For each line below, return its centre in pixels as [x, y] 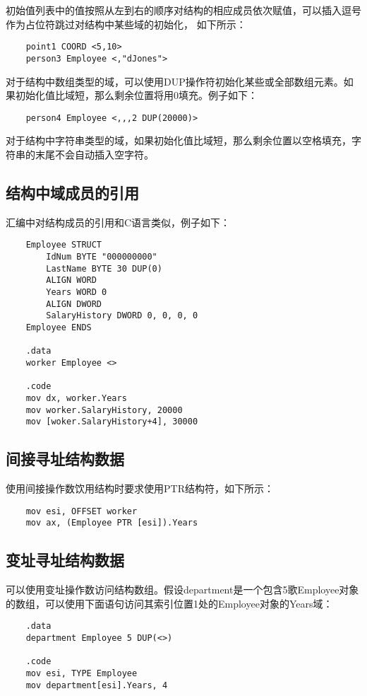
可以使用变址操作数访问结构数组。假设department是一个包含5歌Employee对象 [182, 590]
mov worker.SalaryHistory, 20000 [104, 410]
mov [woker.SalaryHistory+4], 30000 [112, 422]
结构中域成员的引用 [72, 192]
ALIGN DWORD [74, 304]
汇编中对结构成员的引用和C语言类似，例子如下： [118, 222]
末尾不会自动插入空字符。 [94, 154]
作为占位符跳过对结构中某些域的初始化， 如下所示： [126, 24]
